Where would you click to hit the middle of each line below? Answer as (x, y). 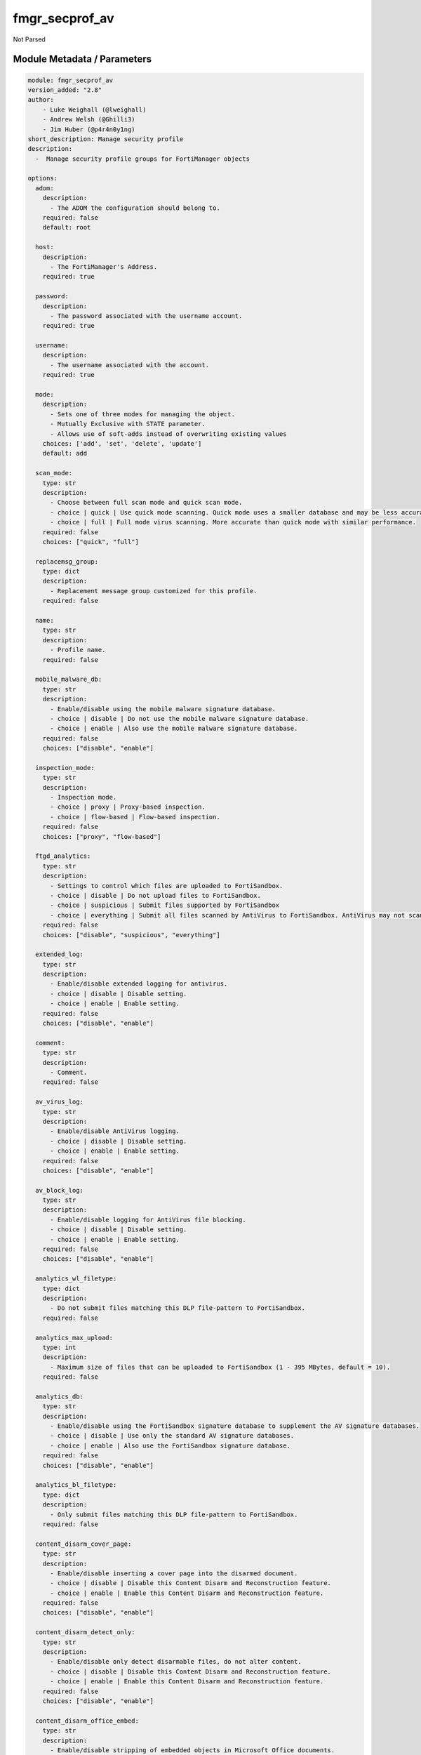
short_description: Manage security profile (106, 139)
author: (41, 100)
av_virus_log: (60, 1102)
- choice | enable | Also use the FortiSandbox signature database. (171, 1445)
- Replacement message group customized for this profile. (154, 591)
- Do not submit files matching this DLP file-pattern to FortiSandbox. (178, 1308)
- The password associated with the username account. (146, 316)
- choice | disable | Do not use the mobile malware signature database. (180, 718)
